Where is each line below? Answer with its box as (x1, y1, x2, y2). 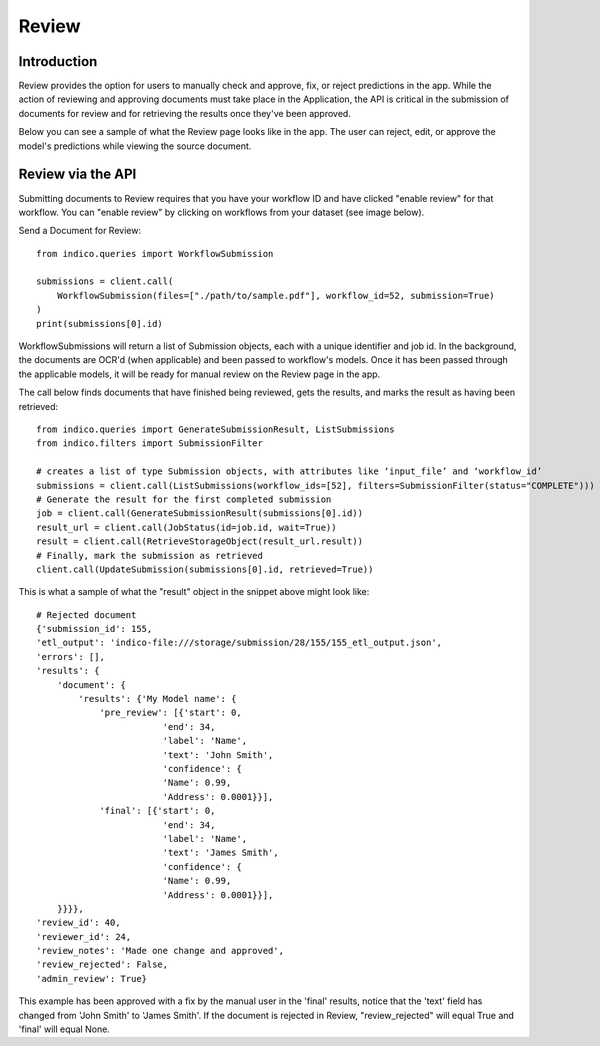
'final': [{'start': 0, (99, 805, 216, 817)
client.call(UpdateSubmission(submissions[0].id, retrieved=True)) (36, 563, 374, 575)
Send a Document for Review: (18, 225, 142, 237)
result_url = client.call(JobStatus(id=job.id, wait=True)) (36, 521, 337, 533)
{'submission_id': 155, (36, 623, 153, 635)
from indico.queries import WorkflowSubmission (36, 248, 274, 259)
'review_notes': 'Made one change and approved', (36, 945, 285, 957)
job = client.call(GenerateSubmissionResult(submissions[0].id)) (36, 508, 364, 519)
